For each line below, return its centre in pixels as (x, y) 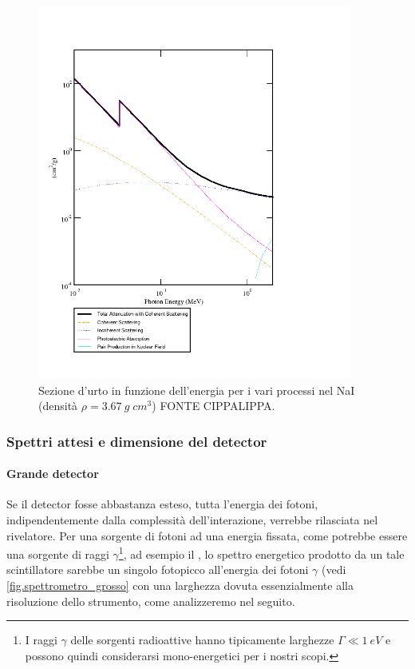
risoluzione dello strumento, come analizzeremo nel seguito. (151, 601)
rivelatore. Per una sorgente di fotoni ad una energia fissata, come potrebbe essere (207, 535)
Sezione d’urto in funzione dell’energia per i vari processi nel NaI (197, 390)
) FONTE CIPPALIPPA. (213, 406)
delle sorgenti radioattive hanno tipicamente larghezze (202, 640)
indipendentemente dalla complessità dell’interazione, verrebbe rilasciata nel (192, 519)
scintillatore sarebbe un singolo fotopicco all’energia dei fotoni (158, 569)
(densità (58, 406)
